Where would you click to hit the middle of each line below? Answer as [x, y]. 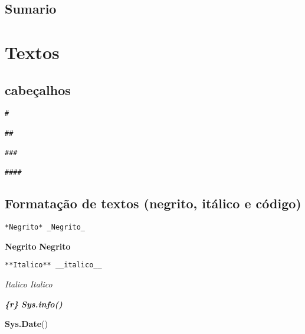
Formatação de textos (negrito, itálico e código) [153, 203]
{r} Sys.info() [34, 304]
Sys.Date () [26, 324]
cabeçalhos [38, 89]
